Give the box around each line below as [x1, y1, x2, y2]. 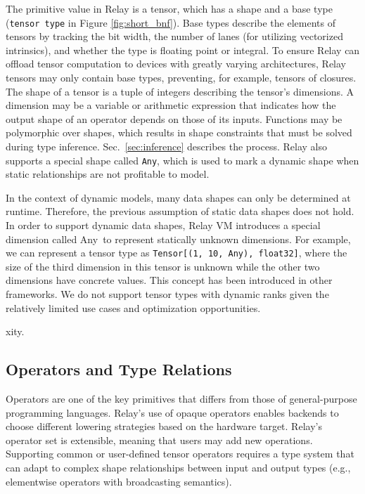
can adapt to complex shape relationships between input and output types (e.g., [6, 460, 351, 475]
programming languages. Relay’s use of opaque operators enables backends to [6, 405, 339, 420]
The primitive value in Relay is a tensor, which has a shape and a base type [6, 1, 333, 15]
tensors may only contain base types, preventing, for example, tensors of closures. [6, 70, 357, 85]
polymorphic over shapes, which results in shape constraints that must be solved [6, 125, 352, 140]
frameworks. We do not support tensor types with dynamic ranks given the [6, 287, 329, 301]
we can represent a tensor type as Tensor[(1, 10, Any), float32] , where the [6, 245, 347, 260]
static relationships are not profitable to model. [6, 167, 210, 181]
